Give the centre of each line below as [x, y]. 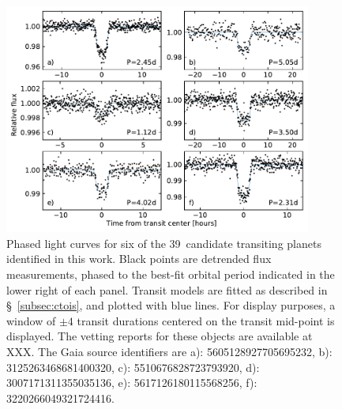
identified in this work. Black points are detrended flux [139, 259]
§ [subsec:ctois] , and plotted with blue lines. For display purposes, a [171, 305]
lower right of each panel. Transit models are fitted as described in [167, 289]
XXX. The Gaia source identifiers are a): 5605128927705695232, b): [169, 351]
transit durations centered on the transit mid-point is [206, 320]
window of [31, 320]
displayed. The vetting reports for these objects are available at [160, 336]
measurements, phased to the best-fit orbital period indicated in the [171, 274]
